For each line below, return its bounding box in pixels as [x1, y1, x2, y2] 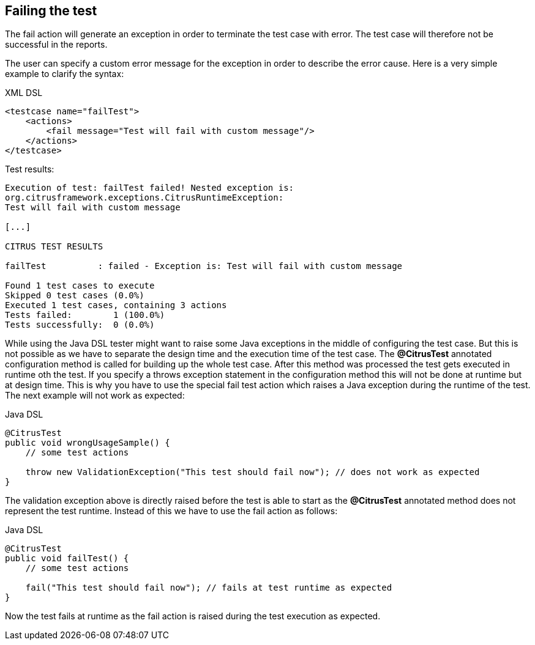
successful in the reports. [5, 39, 108, 50]
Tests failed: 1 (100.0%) [5, 310, 165, 320]
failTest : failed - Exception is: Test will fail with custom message [5, 261, 403, 271]
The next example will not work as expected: [5, 390, 185, 401]
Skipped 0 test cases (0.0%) [5, 290, 144, 301]
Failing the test [5, 3, 97, 18]
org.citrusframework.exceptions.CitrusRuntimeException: [5, 193, 284, 203]
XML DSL [5, 87, 43, 98]
